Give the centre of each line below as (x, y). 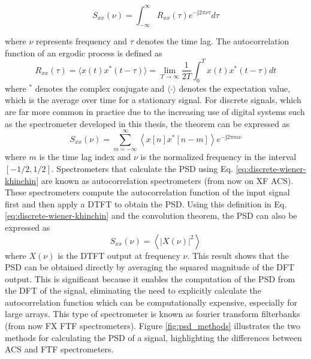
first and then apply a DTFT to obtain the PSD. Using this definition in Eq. (146, 203)
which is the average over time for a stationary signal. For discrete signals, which (153, 100)
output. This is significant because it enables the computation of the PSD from (150, 278)
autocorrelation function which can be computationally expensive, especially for (151, 302)
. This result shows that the (238, 255)
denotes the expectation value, (235, 88)
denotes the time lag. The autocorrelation (213, 41)
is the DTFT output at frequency (119, 255)
